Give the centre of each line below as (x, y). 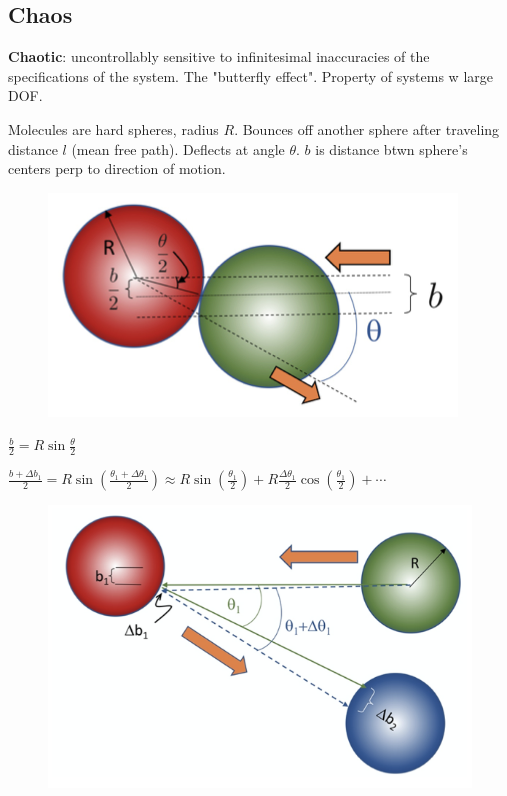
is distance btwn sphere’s (391, 148)
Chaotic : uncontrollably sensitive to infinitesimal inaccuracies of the (219, 56)
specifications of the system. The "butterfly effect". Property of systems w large (250, 75)
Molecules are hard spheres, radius (113, 128)
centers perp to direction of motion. (117, 168)
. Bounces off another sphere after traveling (367, 128)
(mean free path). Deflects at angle (178, 148)
